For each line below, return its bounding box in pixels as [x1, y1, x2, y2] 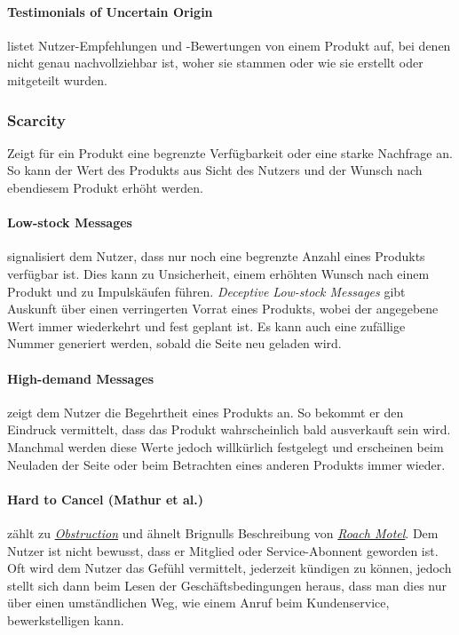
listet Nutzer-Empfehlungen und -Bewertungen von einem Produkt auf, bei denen [7, 36, 451, 54]
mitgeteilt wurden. [7, 70, 107, 89]
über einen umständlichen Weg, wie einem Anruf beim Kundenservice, [7, 593, 390, 612]
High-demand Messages [7, 369, 154, 387]
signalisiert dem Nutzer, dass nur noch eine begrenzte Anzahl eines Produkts [7, 247, 425, 266]
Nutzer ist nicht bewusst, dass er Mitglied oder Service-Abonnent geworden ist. [7, 541, 439, 560]
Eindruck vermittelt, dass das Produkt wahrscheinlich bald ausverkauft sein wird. [7, 420, 451, 439]
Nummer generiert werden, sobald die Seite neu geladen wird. [7, 334, 342, 353]
